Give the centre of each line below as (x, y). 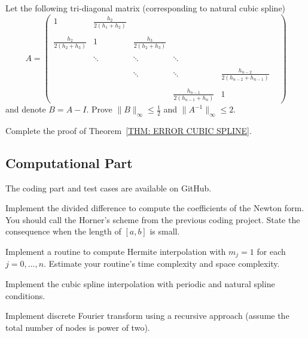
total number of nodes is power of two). (78, 327)
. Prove (99, 109)
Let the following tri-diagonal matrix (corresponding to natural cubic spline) (146, 8)
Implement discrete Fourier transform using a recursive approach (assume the (147, 316)
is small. (165, 231)
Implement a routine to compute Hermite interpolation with (116, 252)
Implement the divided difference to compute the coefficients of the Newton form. (155, 208)
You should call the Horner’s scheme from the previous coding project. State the (153, 219)
